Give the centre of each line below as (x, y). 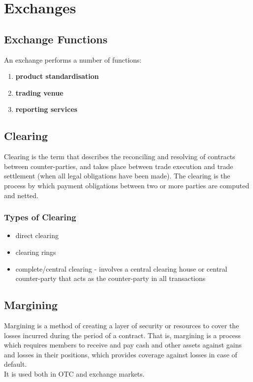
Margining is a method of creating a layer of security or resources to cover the (122, 325)
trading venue (39, 92)
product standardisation (57, 76)
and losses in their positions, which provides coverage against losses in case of (121, 354)
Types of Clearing (40, 217)
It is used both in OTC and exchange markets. (74, 373)
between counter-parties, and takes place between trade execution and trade (119, 166)
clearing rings (36, 252)
